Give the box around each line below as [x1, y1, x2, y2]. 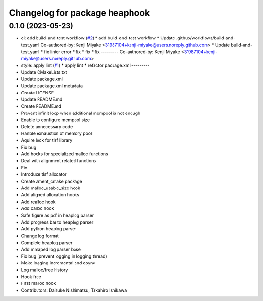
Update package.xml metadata [21, 83, 83, 89]
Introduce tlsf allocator [21, 171, 67, 177]
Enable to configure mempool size [21, 117, 90, 123]
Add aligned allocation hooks [21, 192, 80, 198]
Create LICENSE [21, 90, 54, 95]
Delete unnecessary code [21, 124, 73, 130]
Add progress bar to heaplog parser [21, 219, 94, 225]
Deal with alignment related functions [21, 158, 96, 164]
